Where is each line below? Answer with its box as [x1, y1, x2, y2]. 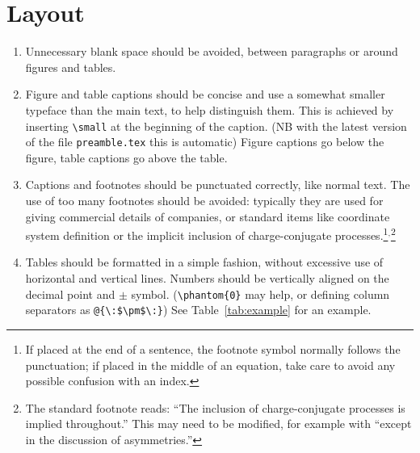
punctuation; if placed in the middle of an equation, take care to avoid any [25, 356, 396, 373]
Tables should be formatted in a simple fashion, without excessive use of [25, 254, 384, 271]
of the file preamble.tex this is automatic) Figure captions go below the [25, 133, 384, 150]
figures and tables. [25, 58, 116, 75]
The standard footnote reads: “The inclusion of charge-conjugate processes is [25, 399, 405, 416]
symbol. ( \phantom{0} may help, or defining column [131, 285, 390, 302]
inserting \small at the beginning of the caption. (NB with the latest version [25, 117, 407, 134]
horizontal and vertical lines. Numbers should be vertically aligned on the [25, 270, 389, 287]
